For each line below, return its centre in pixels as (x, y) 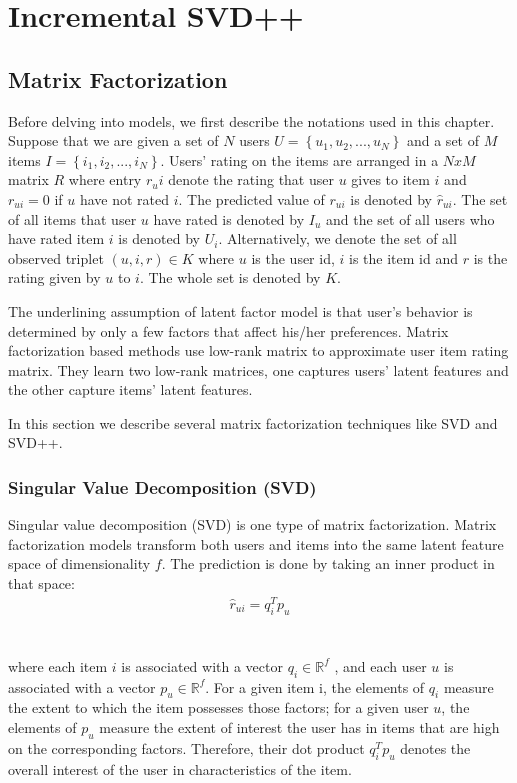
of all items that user (72, 218)
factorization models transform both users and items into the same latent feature (256, 543)
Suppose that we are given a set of (113, 140)
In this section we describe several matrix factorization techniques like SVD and (253, 422)
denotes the (435, 747)
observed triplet (56, 257)
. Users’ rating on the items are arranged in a (299, 159)
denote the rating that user (251, 179)
